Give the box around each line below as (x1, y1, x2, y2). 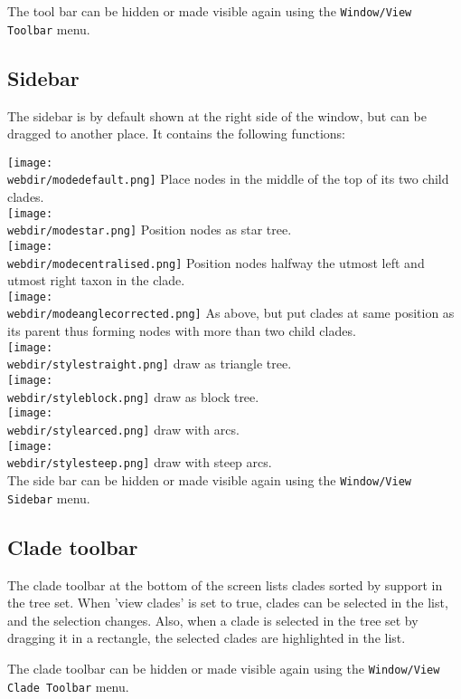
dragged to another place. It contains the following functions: (7, 124, 345, 143)
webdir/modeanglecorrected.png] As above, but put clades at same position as (7, 303, 455, 322)
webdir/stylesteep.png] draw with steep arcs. (7, 453, 272, 472)
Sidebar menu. (7, 488, 90, 507)
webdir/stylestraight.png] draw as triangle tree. (7, 354, 292, 373)
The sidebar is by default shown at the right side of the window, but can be (7, 106, 427, 125)
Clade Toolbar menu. (7, 676, 129, 695)
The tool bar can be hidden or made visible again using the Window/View (7, 2, 412, 20)
